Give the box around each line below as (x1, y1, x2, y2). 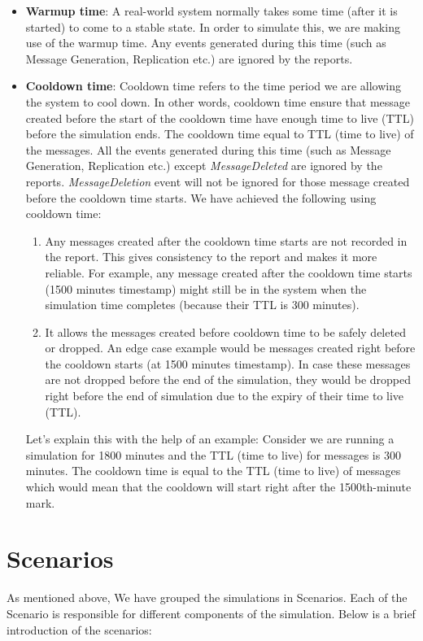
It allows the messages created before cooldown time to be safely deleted (45, 323, 406, 340)
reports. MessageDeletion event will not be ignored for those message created (25, 172, 410, 190)
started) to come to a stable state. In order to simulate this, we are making (25, 18, 400, 35)
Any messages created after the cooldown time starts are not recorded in (45, 232, 408, 249)
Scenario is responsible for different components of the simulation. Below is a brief (7, 604, 416, 621)
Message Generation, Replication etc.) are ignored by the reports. (25, 50, 353, 67)
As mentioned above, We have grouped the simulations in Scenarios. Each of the (7, 589, 408, 606)
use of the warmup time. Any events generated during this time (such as (25, 34, 386, 51)
